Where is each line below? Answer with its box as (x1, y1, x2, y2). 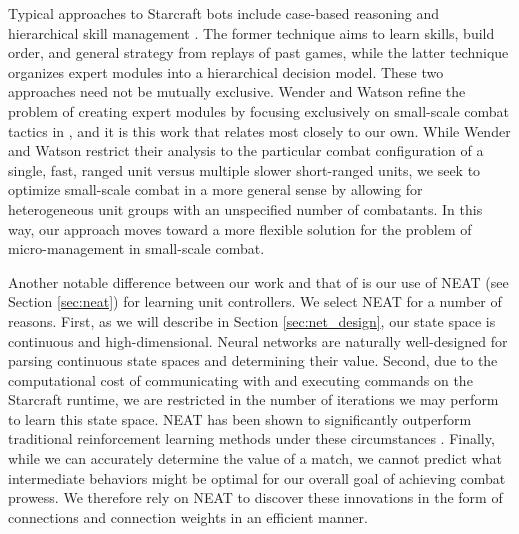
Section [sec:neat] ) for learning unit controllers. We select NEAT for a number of (8, 291, 502, 312)
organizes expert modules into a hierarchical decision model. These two (8, 61, 444, 82)
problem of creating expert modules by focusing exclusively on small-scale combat (8, 100, 509, 121)
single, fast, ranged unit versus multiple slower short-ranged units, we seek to (8, 159, 481, 180)
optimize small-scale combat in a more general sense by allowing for (8, 179, 423, 200)
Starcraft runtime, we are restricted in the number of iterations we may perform (8, 389, 499, 410)
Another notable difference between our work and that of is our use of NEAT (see (8, 271, 509, 292)
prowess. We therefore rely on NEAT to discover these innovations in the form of (8, 487, 503, 508)
